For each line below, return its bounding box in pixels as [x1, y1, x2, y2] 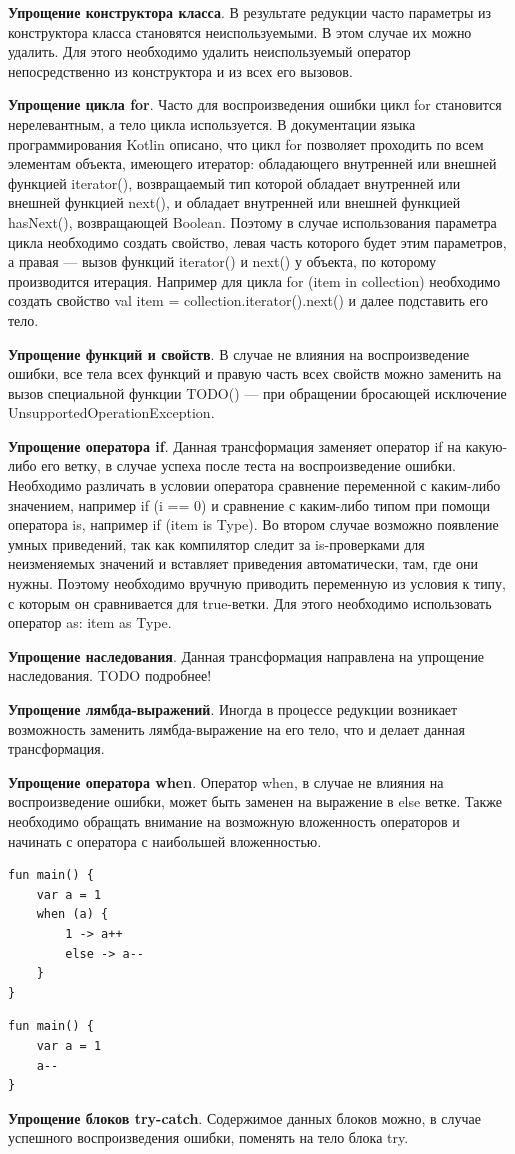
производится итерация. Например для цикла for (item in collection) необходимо [8, 270, 501, 291]
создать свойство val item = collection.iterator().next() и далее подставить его [8, 290, 489, 311]
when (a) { [36, 907, 109, 922]
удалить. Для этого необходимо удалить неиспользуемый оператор [8, 41, 411, 62]
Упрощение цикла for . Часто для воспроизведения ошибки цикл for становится [8, 94, 502, 115]
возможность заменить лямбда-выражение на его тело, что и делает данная [8, 718, 465, 739]
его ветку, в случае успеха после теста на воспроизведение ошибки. [41, 455, 456, 476]
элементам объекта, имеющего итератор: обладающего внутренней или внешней [8, 153, 497, 174]
